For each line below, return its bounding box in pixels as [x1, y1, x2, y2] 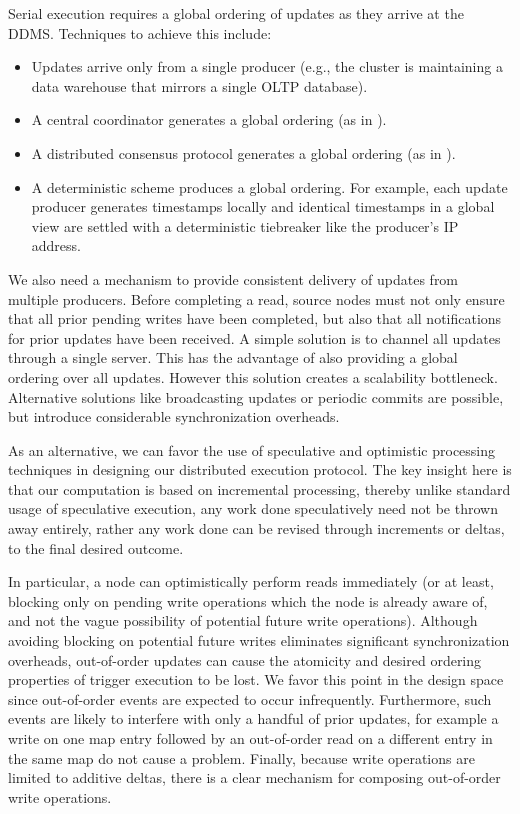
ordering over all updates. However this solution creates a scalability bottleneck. [8, 366, 498, 387]
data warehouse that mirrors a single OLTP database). [31, 75, 368, 96]
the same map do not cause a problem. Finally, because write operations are [8, 747, 475, 768]
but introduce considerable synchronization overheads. [8, 406, 340, 427]
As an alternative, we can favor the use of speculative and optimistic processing [8, 439, 496, 460]
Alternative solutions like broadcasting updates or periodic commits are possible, [8, 386, 504, 407]
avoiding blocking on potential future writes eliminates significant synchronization [8, 630, 510, 651]
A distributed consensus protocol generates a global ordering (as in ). [31, 142, 456, 163]
